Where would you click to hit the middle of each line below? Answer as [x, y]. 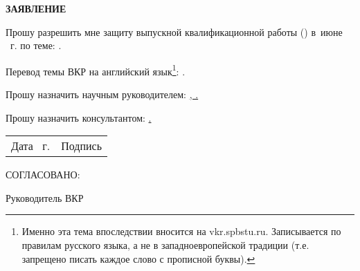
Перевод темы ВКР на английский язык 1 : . [96, 70]
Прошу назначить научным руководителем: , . [102, 94]
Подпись [81, 146]
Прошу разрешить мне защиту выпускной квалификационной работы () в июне [174, 31]
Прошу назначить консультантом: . [79, 117]
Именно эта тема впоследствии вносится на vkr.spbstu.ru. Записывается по [181, 231]
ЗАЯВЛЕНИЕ [36, 8]
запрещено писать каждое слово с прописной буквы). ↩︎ [138, 258]
